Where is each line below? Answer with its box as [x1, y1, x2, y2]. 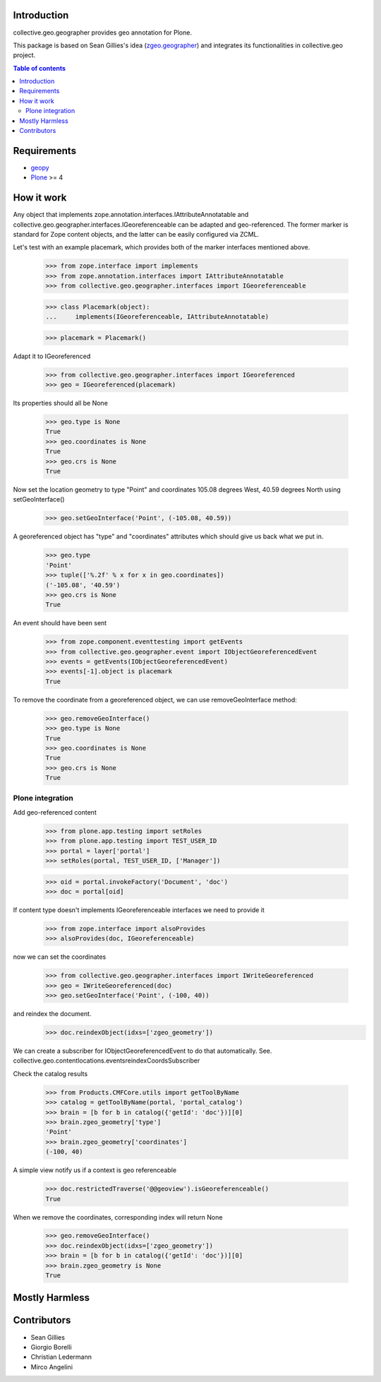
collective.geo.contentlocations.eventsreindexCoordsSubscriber [13, 1056, 200, 1065]
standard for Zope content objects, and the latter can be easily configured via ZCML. [13, 230, 260, 239]
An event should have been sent [13, 619, 107, 627]
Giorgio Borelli [30, 1342, 72, 1351]
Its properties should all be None [13, 399, 109, 408]
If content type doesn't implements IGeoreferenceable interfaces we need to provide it [13, 905, 265, 914]
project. [13, 51, 36, 59]
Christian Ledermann [30, 1353, 92, 1362]
